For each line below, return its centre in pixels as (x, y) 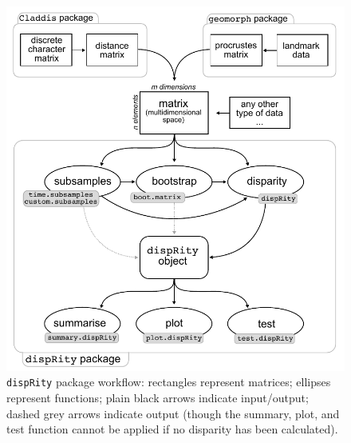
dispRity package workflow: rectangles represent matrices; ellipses (169, 382)
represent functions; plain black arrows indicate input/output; (158, 398)
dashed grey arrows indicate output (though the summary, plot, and (173, 413)
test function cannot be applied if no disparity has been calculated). (172, 429)
